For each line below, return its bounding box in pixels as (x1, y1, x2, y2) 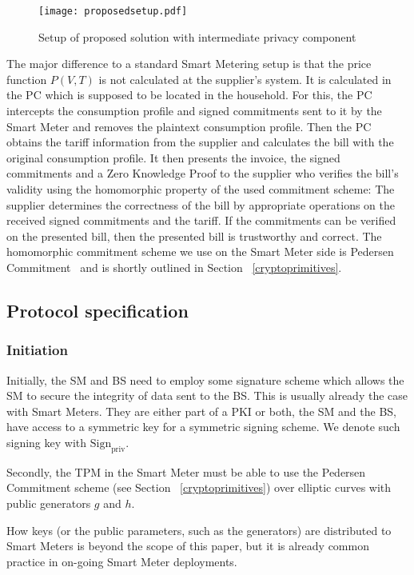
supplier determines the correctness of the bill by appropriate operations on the (6, 196, 396, 213)
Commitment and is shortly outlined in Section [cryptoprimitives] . (6, 258, 342, 275)
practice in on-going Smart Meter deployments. (6, 553, 237, 569)
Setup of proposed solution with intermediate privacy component (38, 28, 356, 45)
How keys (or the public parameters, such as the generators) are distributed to (6, 521, 392, 538)
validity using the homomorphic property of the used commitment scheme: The (6, 181, 395, 197)
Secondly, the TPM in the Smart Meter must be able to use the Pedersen (6, 463, 366, 480)
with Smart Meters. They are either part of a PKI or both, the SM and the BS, (6, 402, 396, 419)
